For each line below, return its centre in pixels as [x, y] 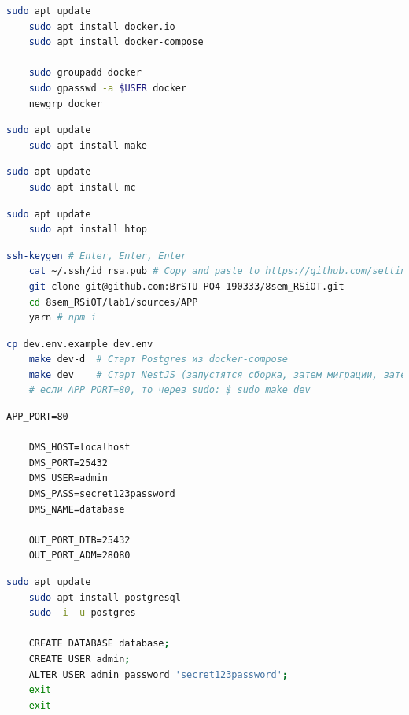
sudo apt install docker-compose [116, 42]
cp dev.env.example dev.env [80, 344]
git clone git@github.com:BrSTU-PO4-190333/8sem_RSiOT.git [186, 286]
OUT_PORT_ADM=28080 [79, 556]
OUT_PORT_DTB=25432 [79, 540]
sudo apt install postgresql [105, 597]
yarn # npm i [63, 318]
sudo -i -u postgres [82, 613]
